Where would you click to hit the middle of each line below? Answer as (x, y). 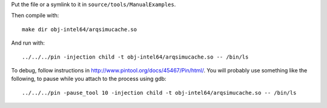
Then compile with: (35, 16)
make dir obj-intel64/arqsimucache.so (80, 29)
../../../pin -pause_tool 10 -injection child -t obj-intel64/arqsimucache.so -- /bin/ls (159, 93)
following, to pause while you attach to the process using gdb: (89, 79)
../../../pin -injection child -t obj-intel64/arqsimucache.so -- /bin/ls (135, 57)
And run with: (28, 43)
